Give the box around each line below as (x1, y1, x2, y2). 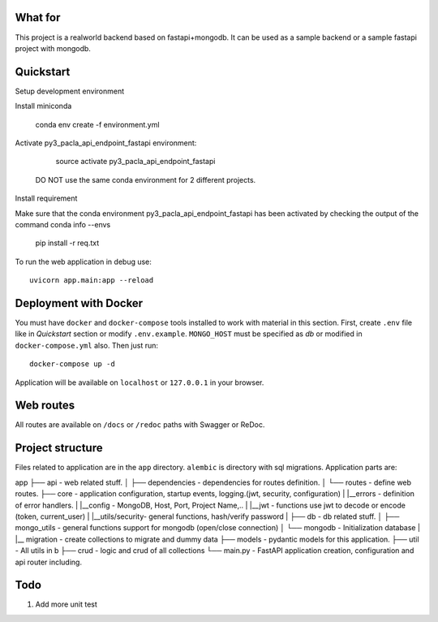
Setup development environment (15, 86, 125, 96)
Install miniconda (15, 102, 72, 111)
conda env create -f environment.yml (35, 119, 160, 129)
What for (15, 11, 61, 24)
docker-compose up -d (29, 360, 115, 369)
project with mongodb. (15, 43, 91, 53)
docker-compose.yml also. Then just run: (15, 340, 158, 350)
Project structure (15, 441, 103, 455)
